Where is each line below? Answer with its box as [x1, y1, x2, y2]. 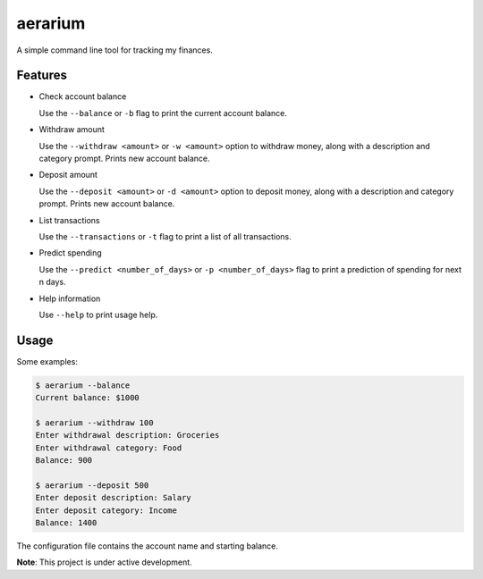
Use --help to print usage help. [38, 309, 158, 320]
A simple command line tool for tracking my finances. [16, 45, 214, 55]
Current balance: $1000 [35, 393, 140, 403]
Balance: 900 [35, 456, 93, 466]
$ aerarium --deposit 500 [35, 480, 149, 491]
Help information [38, 293, 101, 304]
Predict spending [38, 248, 102, 258]
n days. [38, 277, 66, 288]
